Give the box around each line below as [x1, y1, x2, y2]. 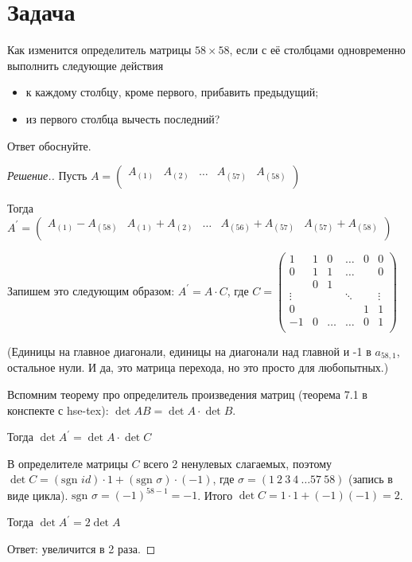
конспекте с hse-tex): [7, 401, 109, 418]
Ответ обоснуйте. [7, 137, 91, 154]
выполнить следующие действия [7, 57, 164, 73]
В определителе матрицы [7, 455, 128, 471]
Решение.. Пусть [7, 167, 87, 184]
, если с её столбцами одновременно [229, 41, 406, 58]
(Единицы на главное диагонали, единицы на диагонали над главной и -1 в [7, 342, 371, 359]
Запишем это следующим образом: [7, 282, 175, 299]
